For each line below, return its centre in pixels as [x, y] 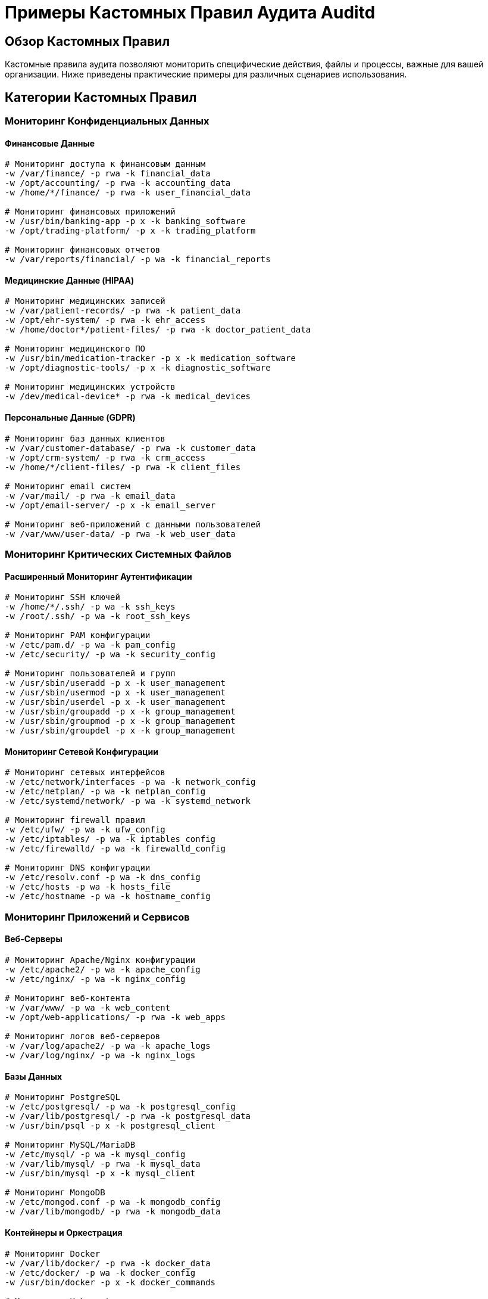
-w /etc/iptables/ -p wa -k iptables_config [110, 839]
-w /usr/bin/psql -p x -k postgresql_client [110, 1126]
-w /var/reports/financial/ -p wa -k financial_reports [138, 260]
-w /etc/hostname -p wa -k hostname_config [108, 896]
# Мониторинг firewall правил [75, 820]
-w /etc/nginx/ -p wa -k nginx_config [95, 979]
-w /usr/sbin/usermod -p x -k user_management [115, 693]
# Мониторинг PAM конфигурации [78, 635]
